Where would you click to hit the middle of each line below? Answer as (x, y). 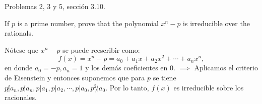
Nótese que (21, 49)
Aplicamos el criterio (226, 68)
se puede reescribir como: (101, 49)
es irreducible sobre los (209, 87)
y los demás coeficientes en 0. (130, 68)
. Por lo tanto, (127, 87)
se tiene (165, 78)
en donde (19, 68)
